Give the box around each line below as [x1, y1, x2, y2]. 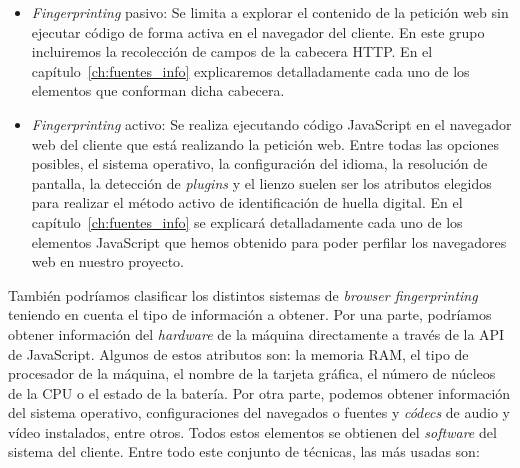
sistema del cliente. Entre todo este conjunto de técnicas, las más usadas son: [8, 441, 480, 462]
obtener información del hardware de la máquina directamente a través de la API [8, 323, 505, 344]
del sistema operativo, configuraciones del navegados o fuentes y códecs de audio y [8, 402, 510, 423]
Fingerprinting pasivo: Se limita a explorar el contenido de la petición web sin [31, 2, 509, 22]
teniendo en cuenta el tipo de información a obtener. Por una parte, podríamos [8, 304, 492, 325]
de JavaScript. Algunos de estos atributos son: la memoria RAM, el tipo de [8, 343, 469, 364]
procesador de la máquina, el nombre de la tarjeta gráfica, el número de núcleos [8, 363, 496, 384]
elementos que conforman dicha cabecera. [31, 80, 285, 101]
